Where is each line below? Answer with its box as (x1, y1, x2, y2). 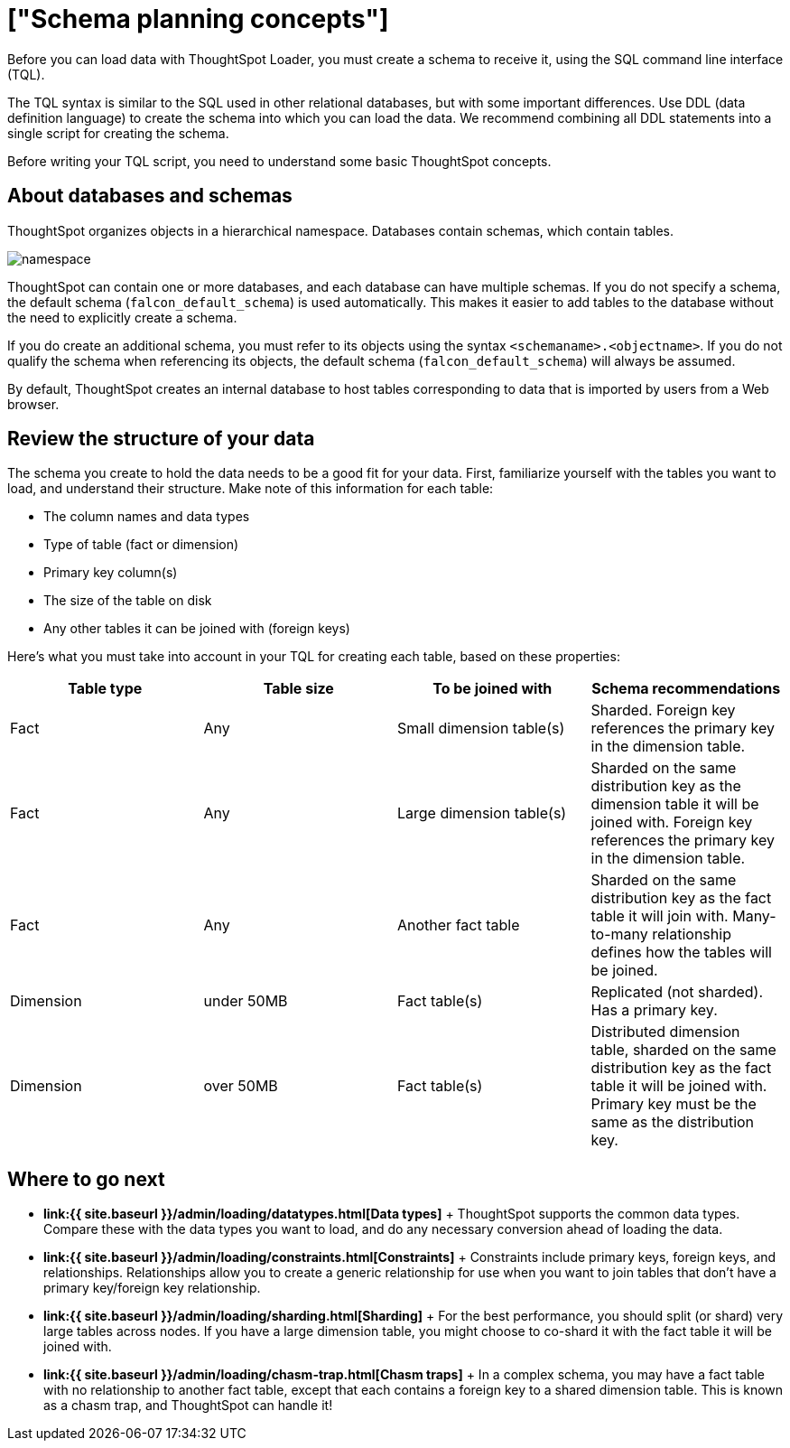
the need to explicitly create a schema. (7, 309, 237, 325)
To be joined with (432, 679, 553, 698)
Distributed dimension (590, 1023, 740, 1042)
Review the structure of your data (7, 427, 315, 451)
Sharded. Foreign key (590, 701, 736, 720)
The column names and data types (43, 509, 250, 525)
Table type (68, 679, 143, 698)
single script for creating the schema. (7, 125, 229, 141)
